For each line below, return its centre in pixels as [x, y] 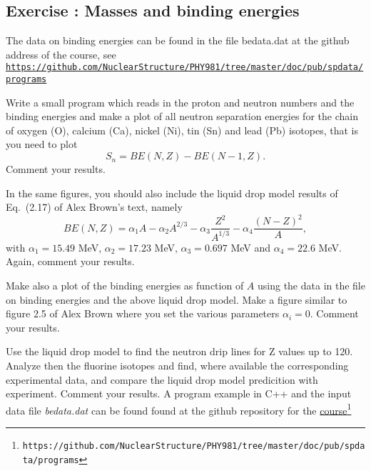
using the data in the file [311, 285]
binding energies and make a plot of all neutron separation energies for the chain [182, 116]
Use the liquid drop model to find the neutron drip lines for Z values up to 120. [179, 351]
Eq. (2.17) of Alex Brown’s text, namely [94, 207]
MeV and [251, 247]
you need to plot [42, 144]
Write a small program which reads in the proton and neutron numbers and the [180, 102]
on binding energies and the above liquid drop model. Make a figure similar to [177, 299]
